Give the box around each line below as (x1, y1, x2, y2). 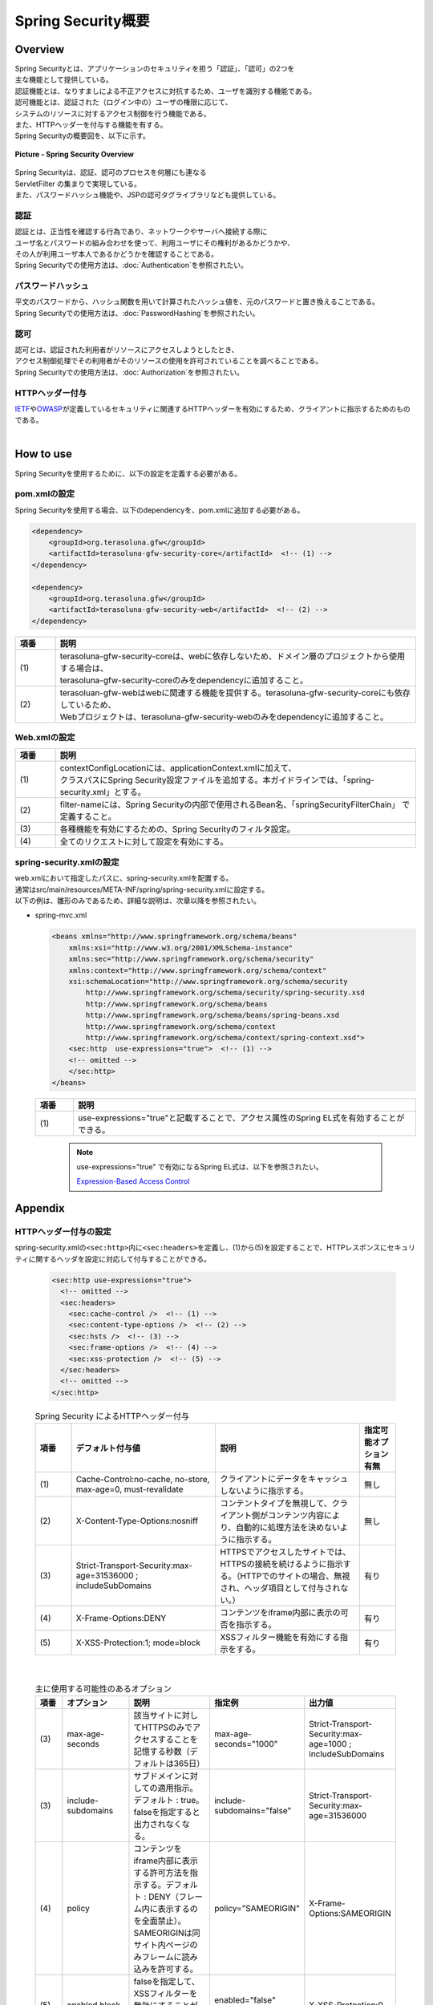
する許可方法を (133, 1867, 190, 1878)
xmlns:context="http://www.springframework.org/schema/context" (68, 966, 327, 974)
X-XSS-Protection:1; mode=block (75, 1637, 200, 1648)
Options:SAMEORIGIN (309, 1907, 392, 1918)
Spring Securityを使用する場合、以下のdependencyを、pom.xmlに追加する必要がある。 (14, 505, 305, 515)
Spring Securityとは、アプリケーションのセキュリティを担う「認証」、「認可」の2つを (14, 64, 295, 74)
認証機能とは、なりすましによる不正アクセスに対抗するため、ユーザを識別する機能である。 (14, 86, 317, 95)
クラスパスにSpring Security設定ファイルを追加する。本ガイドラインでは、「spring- (59, 774, 374, 785)
